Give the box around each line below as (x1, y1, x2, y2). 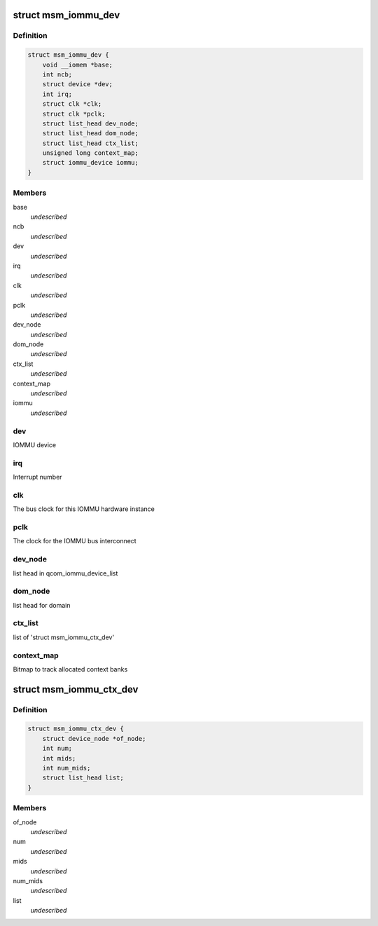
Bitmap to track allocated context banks (13, 665, 128, 673)
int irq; (42, 90, 73, 98)
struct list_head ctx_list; (42, 139, 139, 147)
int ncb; (42, 70, 73, 79)
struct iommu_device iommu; (42, 158, 139, 167)
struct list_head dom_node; (42, 130, 139, 137)
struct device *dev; (42, 81, 113, 88)
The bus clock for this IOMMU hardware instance (13, 505, 155, 513)
